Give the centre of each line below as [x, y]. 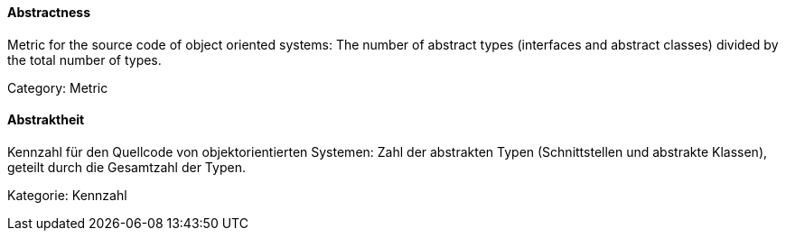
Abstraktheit [46, 120]
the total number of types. [84, 59]
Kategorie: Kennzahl [67, 195]
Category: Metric [58, 87]
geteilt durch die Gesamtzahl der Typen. [126, 167]
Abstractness [49, 12]
